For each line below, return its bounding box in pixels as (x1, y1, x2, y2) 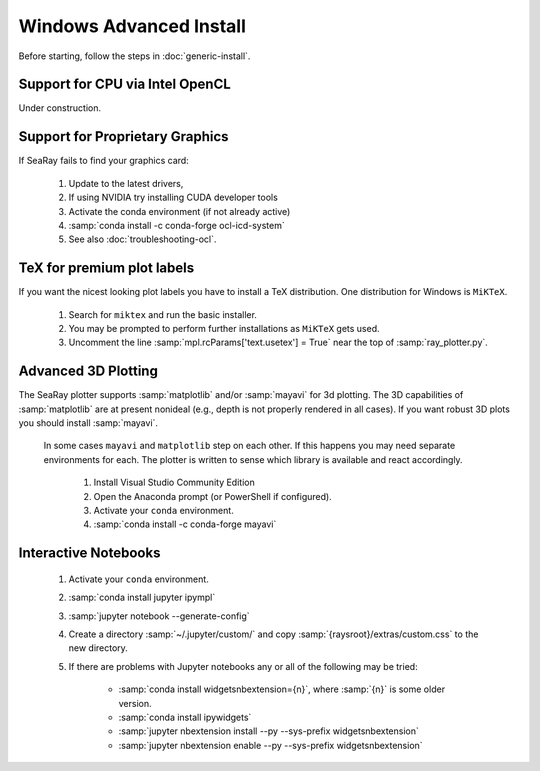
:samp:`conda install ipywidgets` (118, 711, 252, 723)
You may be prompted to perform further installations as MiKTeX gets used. (68, 323, 380, 334)
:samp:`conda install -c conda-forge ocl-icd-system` (68, 219, 285, 231)
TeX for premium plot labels (18, 260, 195, 277)
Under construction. (18, 102, 102, 114)
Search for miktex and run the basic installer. (68, 308, 257, 320)
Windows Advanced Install (18, 15, 247, 37)
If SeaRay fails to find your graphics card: (18, 155, 189, 167)
